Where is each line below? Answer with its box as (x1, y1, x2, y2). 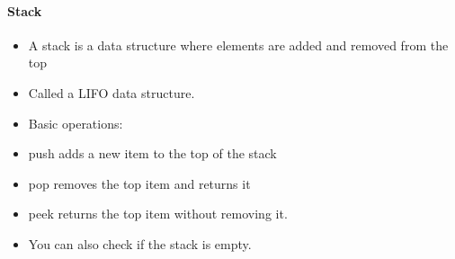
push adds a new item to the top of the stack (28, 144, 277, 163)
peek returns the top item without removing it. (28, 204, 288, 223)
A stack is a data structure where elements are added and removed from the (28, 35, 449, 54)
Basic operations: (28, 113, 123, 132)
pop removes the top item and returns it (28, 174, 251, 192)
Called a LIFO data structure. (28, 83, 195, 102)
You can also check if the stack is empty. (28, 234, 252, 253)
